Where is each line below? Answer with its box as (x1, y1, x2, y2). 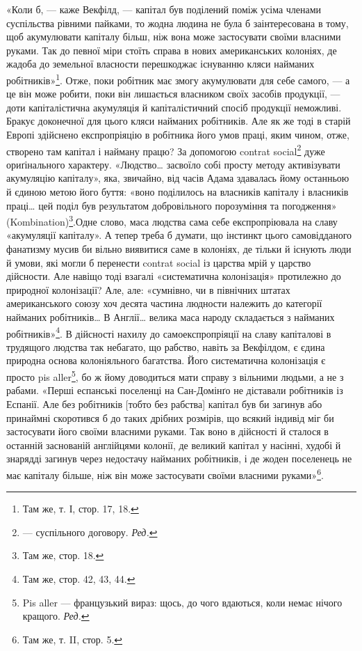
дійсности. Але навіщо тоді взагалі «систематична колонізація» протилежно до (6, 269, 341, 283)
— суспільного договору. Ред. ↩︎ (22, 524, 158, 539)
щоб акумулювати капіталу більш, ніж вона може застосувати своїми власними (6, 29, 341, 44)
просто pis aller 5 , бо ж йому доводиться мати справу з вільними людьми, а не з (6, 368, 344, 384)
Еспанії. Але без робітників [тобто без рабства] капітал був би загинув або (6, 396, 322, 411)
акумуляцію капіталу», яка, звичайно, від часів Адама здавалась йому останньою (6, 171, 349, 185)
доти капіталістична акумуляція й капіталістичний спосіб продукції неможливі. (6, 100, 342, 114)
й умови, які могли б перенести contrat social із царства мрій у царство (6, 255, 311, 269)
